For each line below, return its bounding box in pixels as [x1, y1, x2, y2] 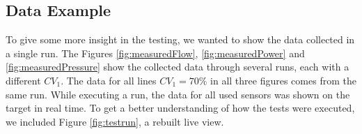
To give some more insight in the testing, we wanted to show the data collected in [6, 32, 355, 47]
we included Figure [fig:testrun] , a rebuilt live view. [6, 114, 224, 128]
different [6, 73, 41, 87]
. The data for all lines [61, 73, 157, 87]
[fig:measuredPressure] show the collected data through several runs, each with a [6, 59, 349, 74]
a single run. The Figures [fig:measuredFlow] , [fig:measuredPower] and [6, 45, 305, 60]
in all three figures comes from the [210, 73, 356, 87]
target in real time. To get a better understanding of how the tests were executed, [6, 100, 355, 115]
